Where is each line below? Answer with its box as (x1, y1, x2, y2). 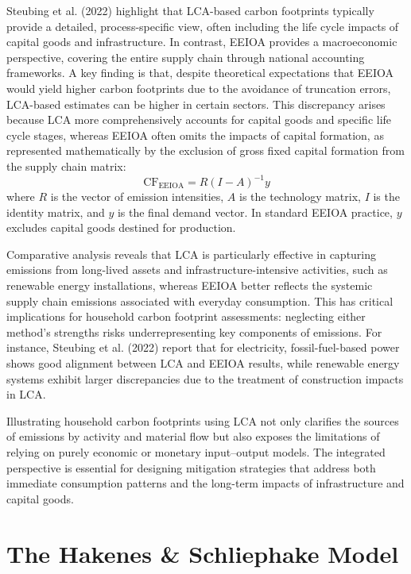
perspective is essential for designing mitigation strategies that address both (6, 459, 376, 476)
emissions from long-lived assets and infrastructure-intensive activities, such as (6, 261, 388, 278)
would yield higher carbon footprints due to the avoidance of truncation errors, (6, 79, 391, 96)
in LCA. (6, 386, 46, 403)
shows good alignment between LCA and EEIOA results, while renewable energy (6, 354, 400, 371)
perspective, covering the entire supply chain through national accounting (6, 48, 365, 65)
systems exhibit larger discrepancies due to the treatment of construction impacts (6, 370, 404, 387)
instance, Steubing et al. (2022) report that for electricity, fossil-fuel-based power (6, 339, 400, 356)
